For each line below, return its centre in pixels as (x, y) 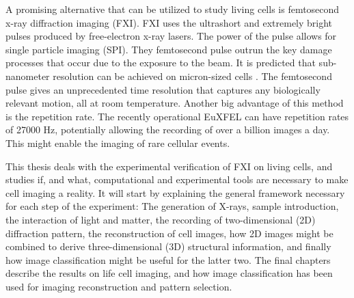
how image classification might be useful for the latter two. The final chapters (168, 259)
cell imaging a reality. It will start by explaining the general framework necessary (175, 192)
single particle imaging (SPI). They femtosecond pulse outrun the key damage (169, 49)
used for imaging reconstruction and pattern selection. (119, 286)
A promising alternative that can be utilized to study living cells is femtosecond (173, 9)
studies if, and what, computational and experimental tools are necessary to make (177, 179)
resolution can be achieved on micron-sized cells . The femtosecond (192, 76)
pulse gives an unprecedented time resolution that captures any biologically (163, 89)
